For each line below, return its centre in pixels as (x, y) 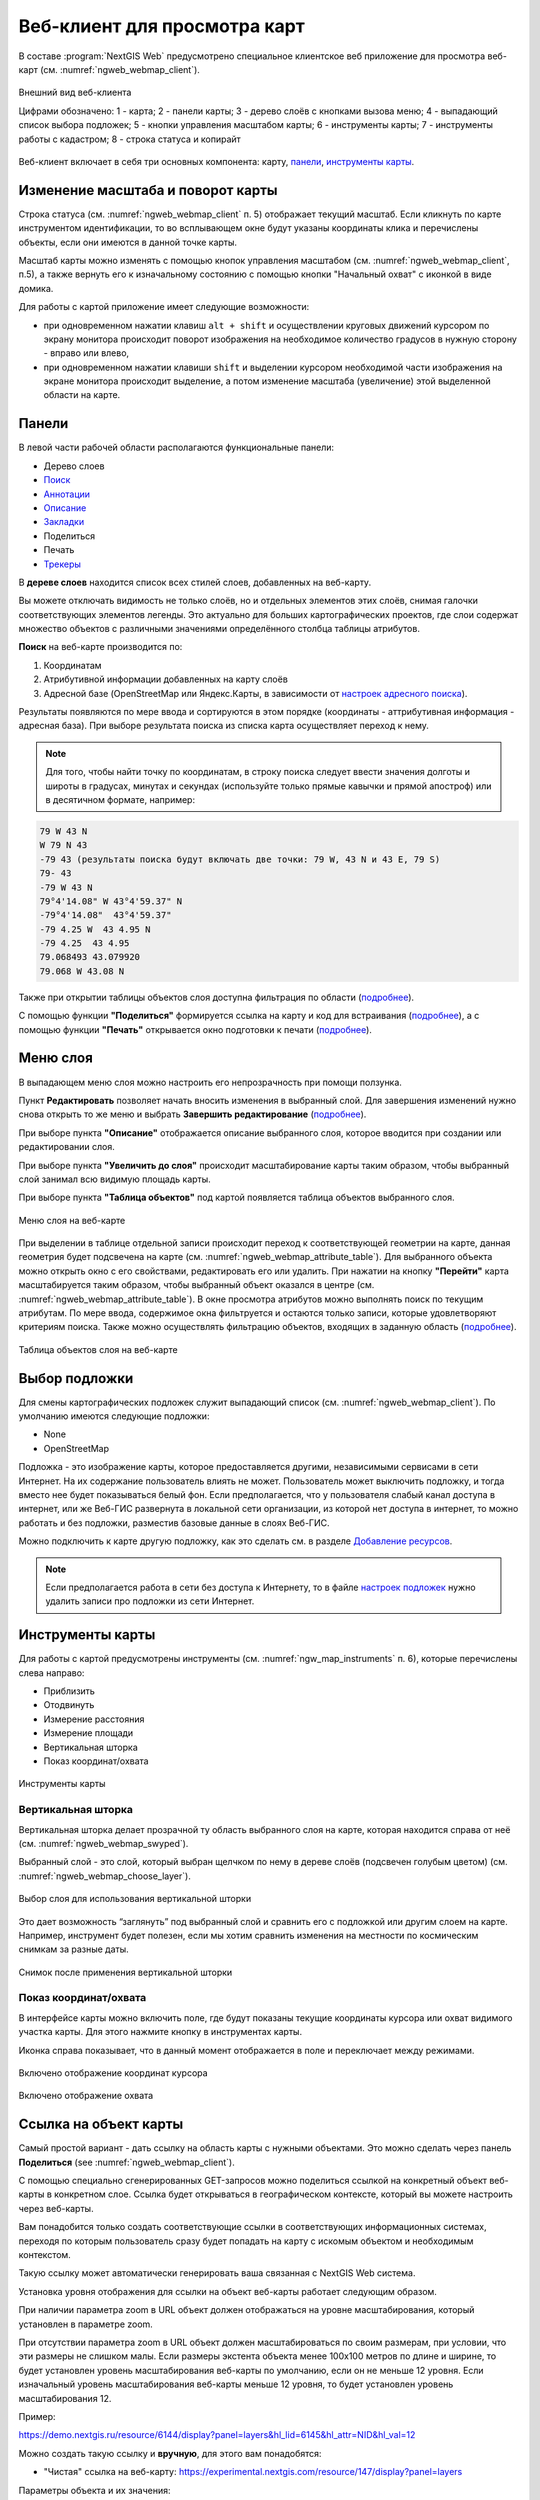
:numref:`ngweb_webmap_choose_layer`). (105, 1876)
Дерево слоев (74, 466)
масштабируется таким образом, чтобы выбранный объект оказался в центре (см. (196, 1285)
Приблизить (69, 1691)
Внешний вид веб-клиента (75, 92)
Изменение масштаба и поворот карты (148, 190)
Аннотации (66, 494)
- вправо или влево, (86, 353)
